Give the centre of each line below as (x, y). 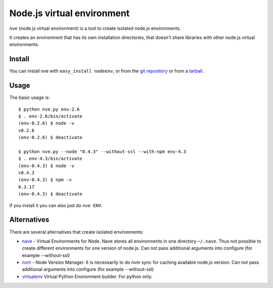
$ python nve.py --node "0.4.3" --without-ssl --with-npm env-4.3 (102, 151)
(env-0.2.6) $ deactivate (51, 137)
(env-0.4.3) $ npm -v (45, 180)
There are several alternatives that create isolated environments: (77, 232)
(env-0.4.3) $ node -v (47, 166)
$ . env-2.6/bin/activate (51, 116)
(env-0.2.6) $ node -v (47, 123)
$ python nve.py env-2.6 (49, 109)
